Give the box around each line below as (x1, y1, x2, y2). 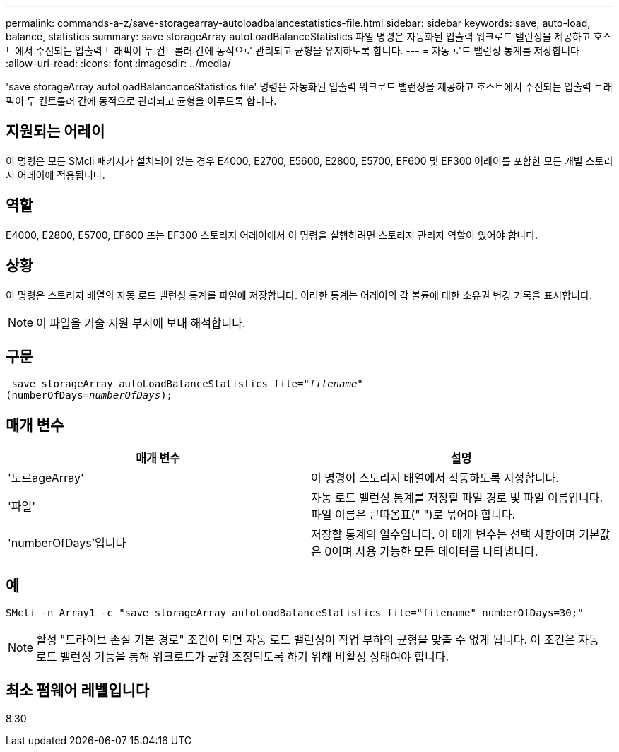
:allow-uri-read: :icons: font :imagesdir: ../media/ (6, 57, 231, 69)
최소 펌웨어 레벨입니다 (6, 681, 150, 700)
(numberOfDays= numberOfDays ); (6, 389, 173, 401)
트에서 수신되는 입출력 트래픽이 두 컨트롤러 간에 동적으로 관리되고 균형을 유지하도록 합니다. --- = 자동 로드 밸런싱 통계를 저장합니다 (6, 45, 579, 57)
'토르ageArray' (8, 471, 84, 486)
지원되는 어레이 (6, 122, 105, 141)
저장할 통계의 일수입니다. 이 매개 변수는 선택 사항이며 (311, 527, 576, 542)
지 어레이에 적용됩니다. (6, 168, 105, 181)
